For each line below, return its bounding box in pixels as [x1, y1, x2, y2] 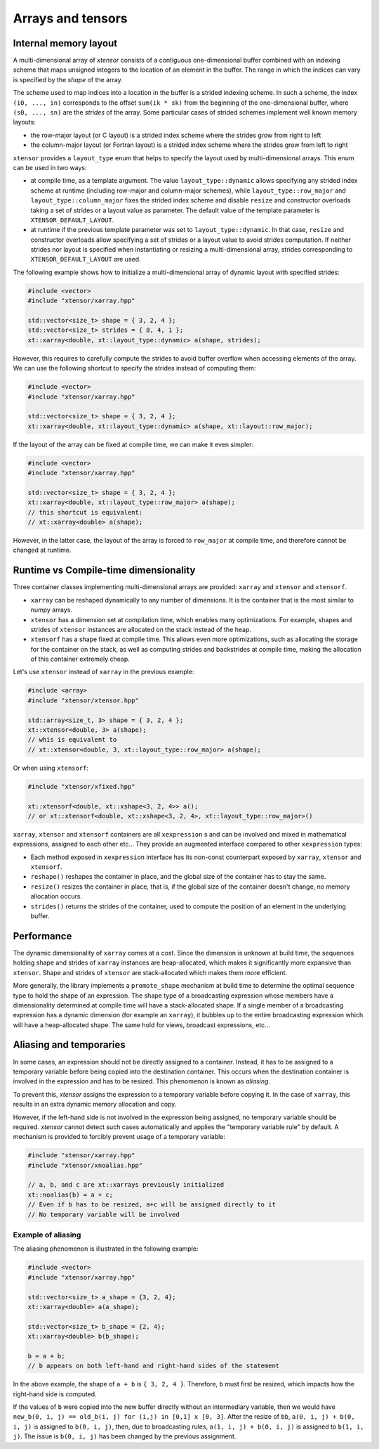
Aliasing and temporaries [13, 1039, 126, 1051]
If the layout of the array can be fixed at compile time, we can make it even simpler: [13, 440, 254, 449]
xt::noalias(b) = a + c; [27, 1190, 114, 1199]
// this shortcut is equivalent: [27, 508, 143, 516]
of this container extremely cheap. [30, 655, 130, 664]
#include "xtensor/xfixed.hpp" [27, 783, 136, 790]
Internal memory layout [13, 37, 118, 49]
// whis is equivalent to [27, 735, 117, 744]
